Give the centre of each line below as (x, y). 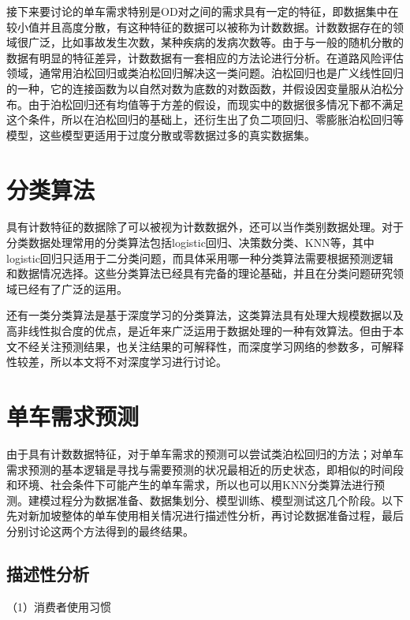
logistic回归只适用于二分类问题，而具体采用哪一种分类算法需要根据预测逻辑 (200, 258)
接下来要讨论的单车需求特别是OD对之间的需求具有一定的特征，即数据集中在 (203, 11)
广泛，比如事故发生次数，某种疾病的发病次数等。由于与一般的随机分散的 (216, 42)
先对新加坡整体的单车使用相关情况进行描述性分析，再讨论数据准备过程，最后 (205, 515)
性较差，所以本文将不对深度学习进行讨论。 (117, 362)
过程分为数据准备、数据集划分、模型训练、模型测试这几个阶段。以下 (227, 500)
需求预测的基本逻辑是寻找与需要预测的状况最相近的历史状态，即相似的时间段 (205, 469)
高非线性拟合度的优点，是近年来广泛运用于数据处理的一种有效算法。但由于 (199, 331)
